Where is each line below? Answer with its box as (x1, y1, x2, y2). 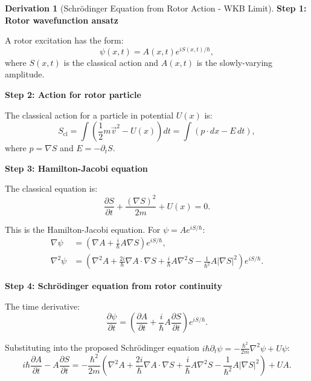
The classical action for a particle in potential (5, 108, 174, 121)
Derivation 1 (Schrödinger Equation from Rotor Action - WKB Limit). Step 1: (5, 2, 307, 14)
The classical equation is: (5, 182, 98, 195)
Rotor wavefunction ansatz (5, 13, 118, 26)
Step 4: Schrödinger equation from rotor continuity (5, 279, 223, 292)
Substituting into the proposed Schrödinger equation (5, 341, 199, 354)
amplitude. (5, 68, 45, 80)
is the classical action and (63, 56, 159, 68)
